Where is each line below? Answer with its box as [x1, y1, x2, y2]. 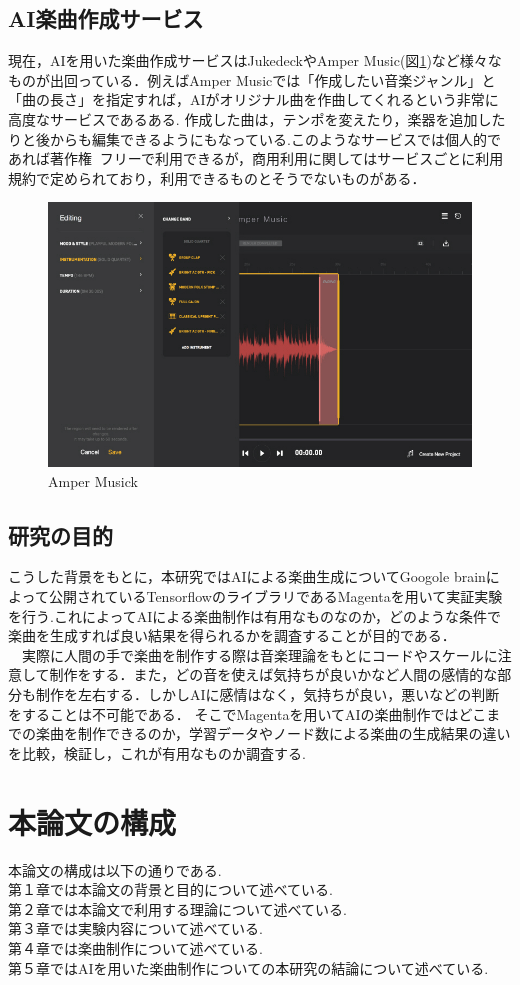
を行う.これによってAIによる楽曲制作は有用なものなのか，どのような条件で [8, 605, 502, 626]
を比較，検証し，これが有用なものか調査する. [8, 742, 306, 763]
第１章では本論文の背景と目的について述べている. [8, 879, 333, 900]
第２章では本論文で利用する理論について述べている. [8, 898, 347, 919]
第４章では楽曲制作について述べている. [8, 937, 263, 958]
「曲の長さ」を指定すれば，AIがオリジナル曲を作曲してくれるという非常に [8, 89, 499, 110]
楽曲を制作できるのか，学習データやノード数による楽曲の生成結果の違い [35, 723, 511, 744]
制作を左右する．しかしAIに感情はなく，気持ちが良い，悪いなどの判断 [35, 684, 500, 705]
